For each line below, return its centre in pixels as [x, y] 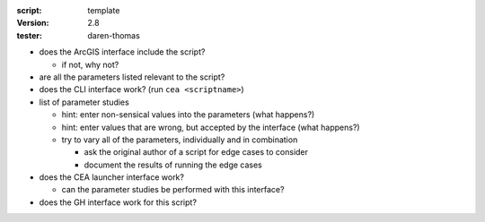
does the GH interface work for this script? [118, 202]
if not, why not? [90, 64]
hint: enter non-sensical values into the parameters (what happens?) [188, 115]
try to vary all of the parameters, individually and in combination [180, 140]
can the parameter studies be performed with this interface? [173, 190]
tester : [29, 35]
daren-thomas [114, 35]
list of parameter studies [84, 102]
